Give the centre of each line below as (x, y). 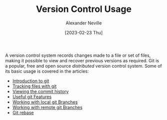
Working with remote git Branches (47, 107)
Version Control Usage (84, 9)
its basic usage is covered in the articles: (47, 71)
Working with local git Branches (45, 102)
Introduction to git (31, 81)
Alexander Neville (84, 23)
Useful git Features (32, 97)
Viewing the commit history (40, 91)
